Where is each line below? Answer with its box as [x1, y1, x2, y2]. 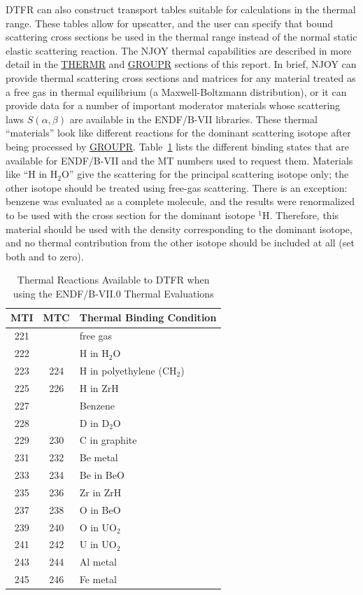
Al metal [79, 554, 117, 569]
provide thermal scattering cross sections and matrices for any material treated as [6, 70, 356, 85]
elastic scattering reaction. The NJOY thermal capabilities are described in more [6, 43, 352, 57]
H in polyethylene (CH [79, 363, 177, 377]
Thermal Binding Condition [79, 310, 217, 325]
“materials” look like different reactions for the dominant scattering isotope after [6, 125, 351, 140]
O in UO [79, 519, 118, 534]
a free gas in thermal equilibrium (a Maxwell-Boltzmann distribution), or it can [6, 84, 347, 99]
